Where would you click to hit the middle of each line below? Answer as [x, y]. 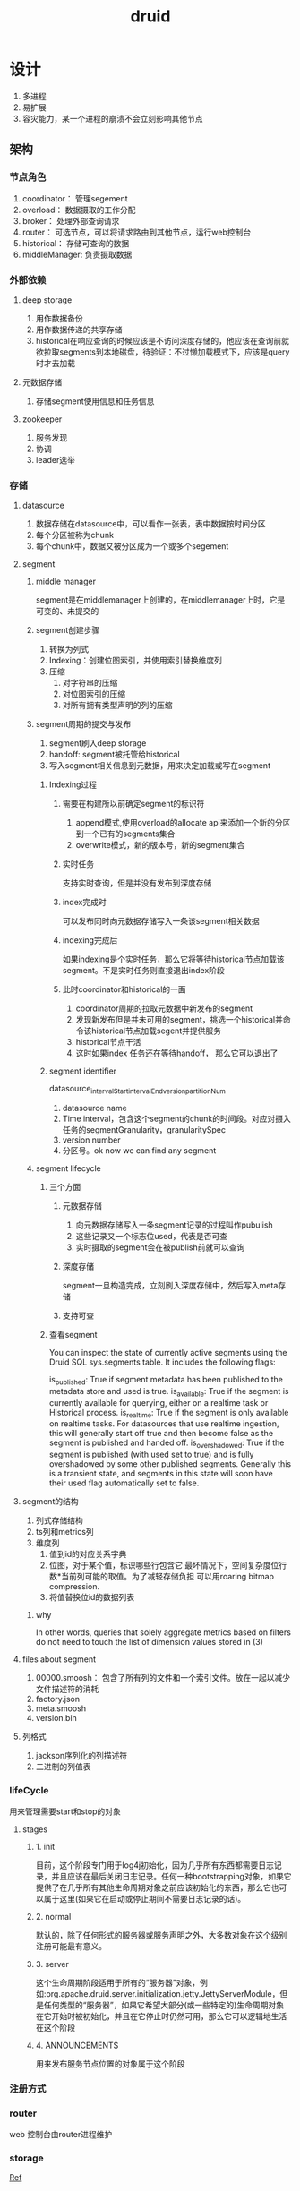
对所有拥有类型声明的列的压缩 [117, 706]
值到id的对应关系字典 [88, 1554]
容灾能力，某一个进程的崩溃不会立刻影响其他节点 [112, 118]
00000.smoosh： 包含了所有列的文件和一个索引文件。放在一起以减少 [163, 1678]
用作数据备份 [59, 318]
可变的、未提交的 [67, 612]
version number [91, 1140]
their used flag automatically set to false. [124, 1483]
